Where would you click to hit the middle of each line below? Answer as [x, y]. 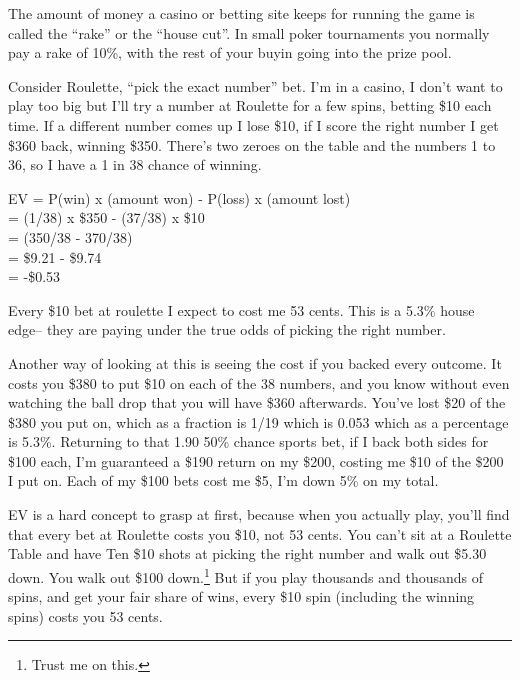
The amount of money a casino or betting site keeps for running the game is [241, 13]
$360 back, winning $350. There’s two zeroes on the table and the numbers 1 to [252, 144]
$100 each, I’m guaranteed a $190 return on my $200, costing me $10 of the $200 [256, 460]
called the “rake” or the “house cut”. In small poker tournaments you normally [249, 32]
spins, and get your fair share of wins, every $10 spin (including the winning [241, 596]
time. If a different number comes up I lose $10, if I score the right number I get [253, 124]
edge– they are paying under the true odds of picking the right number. [227, 329]
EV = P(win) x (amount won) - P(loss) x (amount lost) [179, 197]
